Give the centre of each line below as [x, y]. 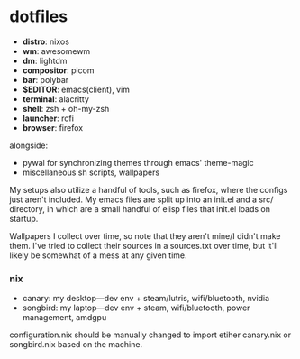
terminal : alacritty [56, 99]
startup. [24, 218]
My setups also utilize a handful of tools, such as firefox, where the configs [149, 189]
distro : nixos [46, 41]
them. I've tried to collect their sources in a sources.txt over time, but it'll [144, 245]
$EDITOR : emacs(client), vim [76, 89]
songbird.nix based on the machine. [76, 345]
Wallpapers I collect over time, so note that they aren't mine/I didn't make [145, 235]
